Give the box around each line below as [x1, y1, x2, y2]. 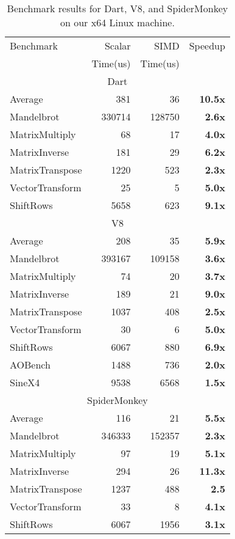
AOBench [10, 358, 51, 372]
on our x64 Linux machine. [60, 15, 175, 29]
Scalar [104, 38, 131, 53]
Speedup [189, 38, 225, 53]
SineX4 [10, 375, 40, 389]
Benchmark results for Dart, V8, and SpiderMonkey [7, 1, 228, 15]
